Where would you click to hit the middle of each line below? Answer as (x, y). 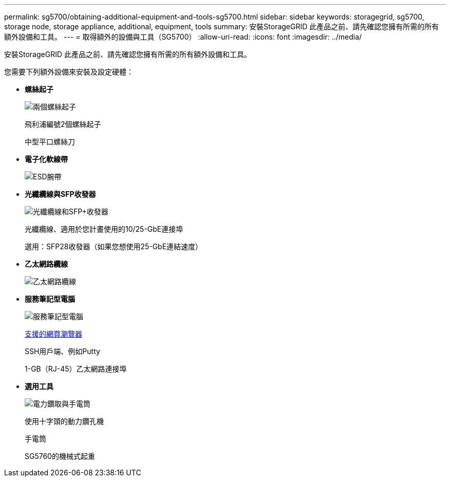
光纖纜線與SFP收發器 (60, 194)
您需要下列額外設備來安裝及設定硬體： (69, 72)
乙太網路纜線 (46, 264)
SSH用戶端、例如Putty (62, 351)
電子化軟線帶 (46, 159)
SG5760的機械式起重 (60, 456)
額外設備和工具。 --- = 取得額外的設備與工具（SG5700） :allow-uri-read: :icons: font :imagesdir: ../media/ (183, 37)
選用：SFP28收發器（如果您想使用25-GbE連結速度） (114, 246)
